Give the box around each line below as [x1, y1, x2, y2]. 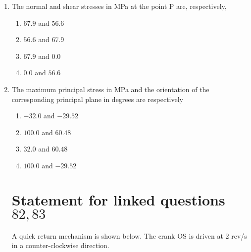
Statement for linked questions [11, 189, 225, 209]
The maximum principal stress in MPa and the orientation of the [11, 84, 209, 94]
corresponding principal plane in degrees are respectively [11, 94, 184, 104]
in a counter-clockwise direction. [11, 240, 109, 251]
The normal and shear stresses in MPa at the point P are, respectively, [11, 1, 227, 11]
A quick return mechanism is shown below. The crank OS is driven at [11, 230, 223, 241]
